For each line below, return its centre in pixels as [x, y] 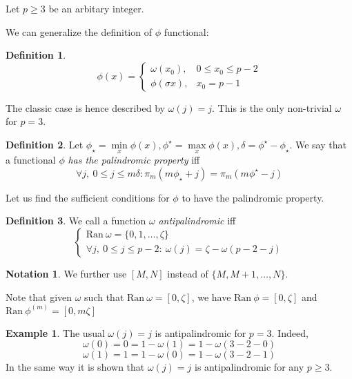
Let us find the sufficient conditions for [88, 197]
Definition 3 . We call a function [76, 221]
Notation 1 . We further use [66, 273]
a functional [31, 160]
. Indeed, [290, 332]
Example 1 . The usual [55, 332]
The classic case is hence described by [85, 107]
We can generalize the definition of [79, 31]
